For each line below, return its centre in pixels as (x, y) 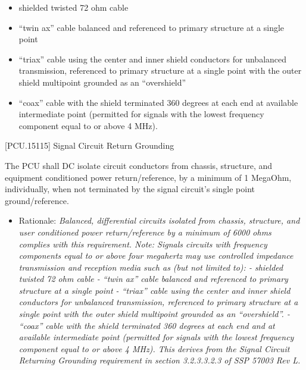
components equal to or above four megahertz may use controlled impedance (156, 255)
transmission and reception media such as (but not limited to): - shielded (151, 267)
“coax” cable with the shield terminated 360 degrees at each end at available (158, 102)
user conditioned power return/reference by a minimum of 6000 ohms (145, 232)
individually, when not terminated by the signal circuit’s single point (130, 189)
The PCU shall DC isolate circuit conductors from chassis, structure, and (139, 165)
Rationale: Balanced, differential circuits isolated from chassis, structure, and (159, 220)
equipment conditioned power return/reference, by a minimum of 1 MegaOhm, (148, 177)
